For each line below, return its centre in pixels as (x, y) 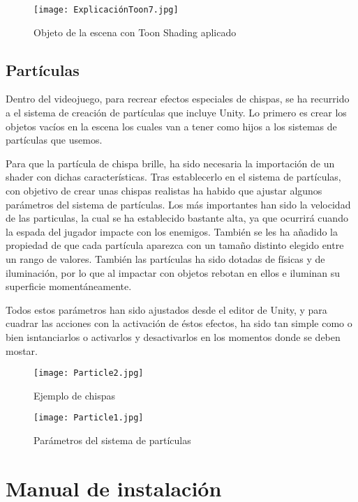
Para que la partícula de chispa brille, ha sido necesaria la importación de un (170, 163)
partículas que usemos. (54, 140)
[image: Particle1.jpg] (89, 418)
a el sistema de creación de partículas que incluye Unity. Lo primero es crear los (176, 113)
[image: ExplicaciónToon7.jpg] (106, 10)
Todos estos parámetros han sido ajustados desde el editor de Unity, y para (166, 309)
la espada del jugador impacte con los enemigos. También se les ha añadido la (172, 231)
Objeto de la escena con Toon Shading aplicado (135, 32)
